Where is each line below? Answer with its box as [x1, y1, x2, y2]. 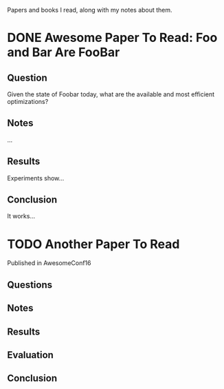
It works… [7, 212, 36, 220]
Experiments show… [7, 174, 65, 182]
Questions [7, 279, 53, 291]
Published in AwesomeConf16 [7, 259, 91, 267]
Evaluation [7, 349, 54, 361]
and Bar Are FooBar [7, 45, 120, 61]
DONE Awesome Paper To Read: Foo [7, 30, 218, 45]
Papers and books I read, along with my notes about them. [7, 6, 173, 14]
